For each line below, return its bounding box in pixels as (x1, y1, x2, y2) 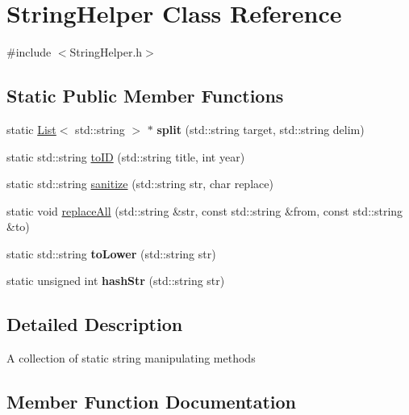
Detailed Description (6, 312, 183, 337)
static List (6, 120, 56, 137)
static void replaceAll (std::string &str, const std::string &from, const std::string (6, 202, 403, 219)
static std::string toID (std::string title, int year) (6, 148, 245, 165)
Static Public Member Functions (6, 83, 284, 108)
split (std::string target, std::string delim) (157, 120, 365, 137)
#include (6, 44, 52, 61)
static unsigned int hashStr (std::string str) (6, 272, 225, 289)
